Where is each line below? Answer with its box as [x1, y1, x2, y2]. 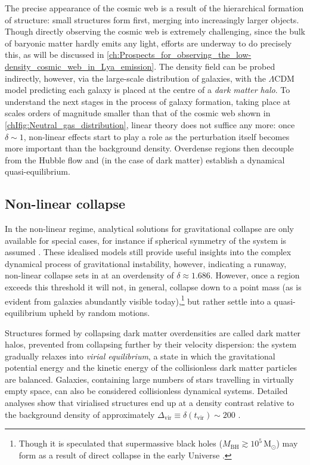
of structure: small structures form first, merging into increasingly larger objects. [5, 13, 299, 26]
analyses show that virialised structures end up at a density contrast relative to [5, 396, 294, 409]
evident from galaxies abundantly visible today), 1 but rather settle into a [5, 293, 271, 307]
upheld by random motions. [49, 306, 150, 318]
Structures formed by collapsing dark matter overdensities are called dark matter [5, 326, 301, 339]
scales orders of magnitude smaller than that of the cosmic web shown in [5, 107, 271, 119]
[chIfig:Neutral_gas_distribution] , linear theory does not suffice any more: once [5, 118, 295, 131]
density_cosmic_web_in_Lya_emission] [5, 60, 154, 72]
